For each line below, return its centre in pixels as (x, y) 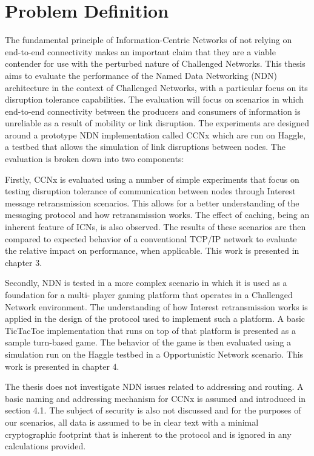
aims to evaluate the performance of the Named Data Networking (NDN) (141, 75)
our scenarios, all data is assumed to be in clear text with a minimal (132, 422)
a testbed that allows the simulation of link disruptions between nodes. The (145, 147)
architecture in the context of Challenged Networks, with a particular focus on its (156, 87)
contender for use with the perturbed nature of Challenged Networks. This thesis (155, 63)
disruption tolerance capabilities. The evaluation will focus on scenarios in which (154, 99)
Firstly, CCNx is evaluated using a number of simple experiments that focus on (152, 179)
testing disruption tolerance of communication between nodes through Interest (150, 191)
